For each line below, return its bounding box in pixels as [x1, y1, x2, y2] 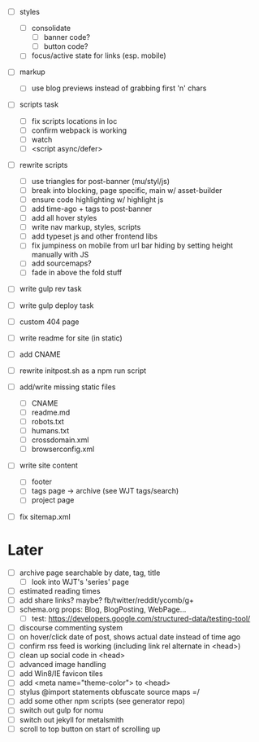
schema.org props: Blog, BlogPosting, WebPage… [19, 604, 187, 614]
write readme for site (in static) [19, 333, 123, 343]
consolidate [31, 24, 71, 33]
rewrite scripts [19, 160, 68, 169]
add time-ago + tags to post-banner [31, 204, 153, 213]
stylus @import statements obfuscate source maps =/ [19, 687, 200, 697]
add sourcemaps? [31, 258, 93, 268]
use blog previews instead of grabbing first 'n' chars [31, 83, 207, 93]
